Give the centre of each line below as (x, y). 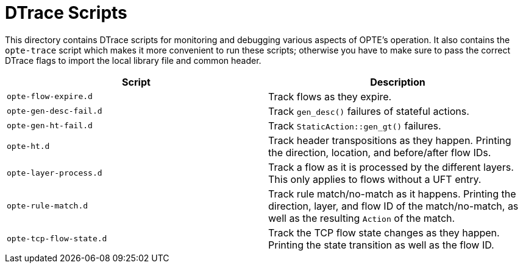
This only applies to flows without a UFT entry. (375, 179)
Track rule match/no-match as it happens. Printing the (392, 194)
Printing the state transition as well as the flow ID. (381, 245)
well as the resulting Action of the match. (362, 218)
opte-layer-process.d (55, 173)
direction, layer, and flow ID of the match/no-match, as (393, 206)
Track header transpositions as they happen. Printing (390, 140)
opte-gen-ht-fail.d (50, 126)
